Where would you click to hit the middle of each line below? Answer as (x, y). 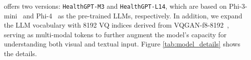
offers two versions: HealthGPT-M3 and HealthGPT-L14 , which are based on (116, 6)
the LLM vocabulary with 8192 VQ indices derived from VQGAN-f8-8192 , (116, 25)
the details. (20, 53)
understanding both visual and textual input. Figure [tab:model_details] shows (122, 44)
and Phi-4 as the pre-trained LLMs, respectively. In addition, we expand (133, 15)
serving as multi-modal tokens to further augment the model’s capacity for (115, 34)
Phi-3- (238, 6)
